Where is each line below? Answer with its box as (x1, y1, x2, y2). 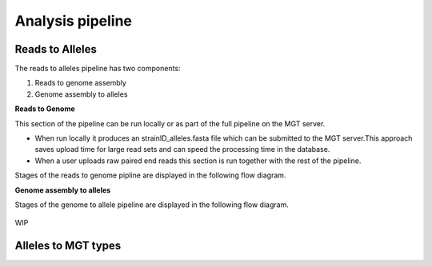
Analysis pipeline (14, 12, 132, 30)
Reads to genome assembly (34, 78, 127, 88)
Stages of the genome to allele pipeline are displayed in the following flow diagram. (14, 200, 290, 209)
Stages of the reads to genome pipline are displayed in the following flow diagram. (14, 170, 286, 180)
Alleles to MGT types (14, 239, 122, 253)
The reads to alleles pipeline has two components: (14, 64, 181, 74)
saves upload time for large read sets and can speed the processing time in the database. (34, 145, 330, 154)
